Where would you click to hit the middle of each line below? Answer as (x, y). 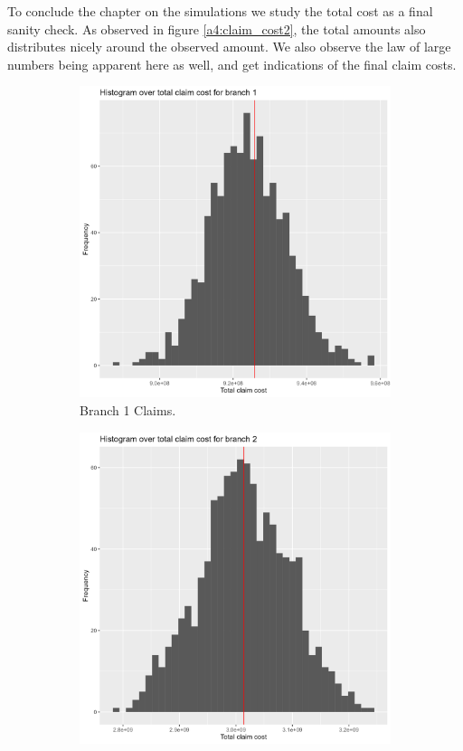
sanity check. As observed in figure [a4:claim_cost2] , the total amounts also (217, 29)
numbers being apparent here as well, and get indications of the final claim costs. (232, 64)
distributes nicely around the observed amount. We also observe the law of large (229, 47)
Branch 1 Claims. (128, 409)
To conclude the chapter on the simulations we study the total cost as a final (220, 11)
